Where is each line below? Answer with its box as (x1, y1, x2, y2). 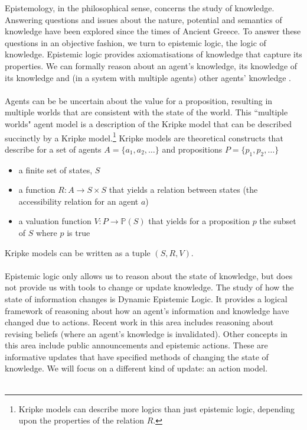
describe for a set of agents (5, 143, 102, 155)
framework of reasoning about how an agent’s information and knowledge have (5, 304, 289, 316)
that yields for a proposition (148, 215, 250, 227)
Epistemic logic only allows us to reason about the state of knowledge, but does (5, 269, 293, 282)
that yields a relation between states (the (109, 183, 258, 196)
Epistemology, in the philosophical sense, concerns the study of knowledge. (5, 2, 275, 14)
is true (67, 226, 90, 238)
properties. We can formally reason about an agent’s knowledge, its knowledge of (5, 59, 298, 72)
